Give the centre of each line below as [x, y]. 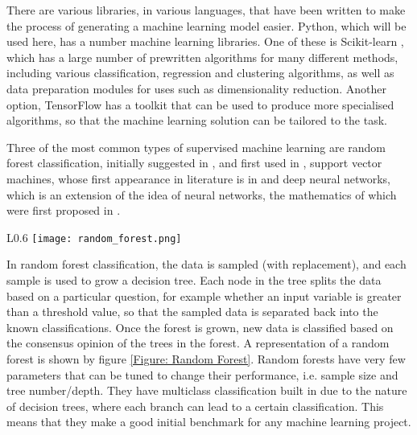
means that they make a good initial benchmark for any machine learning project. [209, 422]
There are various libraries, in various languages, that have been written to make [206, 10]
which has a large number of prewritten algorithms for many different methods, [202, 57]
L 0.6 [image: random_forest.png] [94, 237]
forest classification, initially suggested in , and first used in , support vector [194, 163]
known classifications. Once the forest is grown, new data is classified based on [200, 327]
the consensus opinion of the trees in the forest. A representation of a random [198, 343]
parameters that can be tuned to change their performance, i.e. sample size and [202, 374]
